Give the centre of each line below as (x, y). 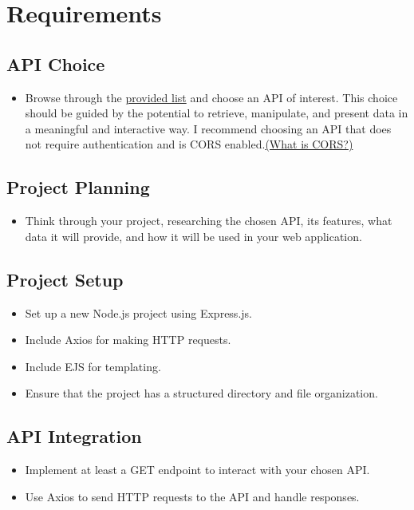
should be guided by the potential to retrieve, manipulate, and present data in (217, 113)
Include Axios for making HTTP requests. (128, 340)
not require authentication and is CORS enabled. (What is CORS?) (189, 144)
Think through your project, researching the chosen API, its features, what (209, 221)
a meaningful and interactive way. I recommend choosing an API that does (208, 128)
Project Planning (78, 187)
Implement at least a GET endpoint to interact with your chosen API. (197, 470)
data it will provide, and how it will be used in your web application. (193, 236)
